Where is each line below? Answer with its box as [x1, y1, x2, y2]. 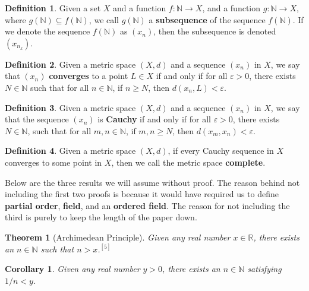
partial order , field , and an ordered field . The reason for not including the [5, 199, 290, 211]
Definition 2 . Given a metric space [5, 58, 136, 70]
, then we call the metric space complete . [111, 156, 266, 168]
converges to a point [49, 69, 128, 82]
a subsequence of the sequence [149, 13, 266, 26]
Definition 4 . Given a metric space [5, 144, 136, 157]
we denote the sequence [5, 25, 90, 37]
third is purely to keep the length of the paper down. [5, 211, 197, 223]
